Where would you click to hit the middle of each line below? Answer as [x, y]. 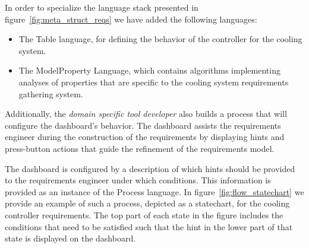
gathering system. [51, 93]
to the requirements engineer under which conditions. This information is [138, 180]
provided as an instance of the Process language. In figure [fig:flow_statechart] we [154, 191]
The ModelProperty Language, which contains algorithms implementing [149, 70]
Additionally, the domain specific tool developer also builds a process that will [146, 114]
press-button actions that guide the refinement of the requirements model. [140, 148]
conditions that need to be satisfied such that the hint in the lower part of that [149, 226]
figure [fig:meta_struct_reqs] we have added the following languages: [131, 19]
